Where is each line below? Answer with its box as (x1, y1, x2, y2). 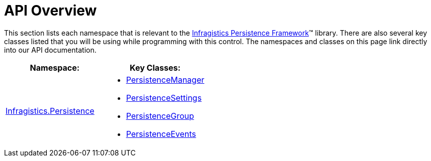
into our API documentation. (4, 45, 97, 54)
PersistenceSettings (126, 92, 202, 103)
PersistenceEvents (126, 128, 196, 139)
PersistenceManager (126, 74, 205, 85)
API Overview (4, 2, 97, 19)
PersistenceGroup (126, 110, 194, 121)
